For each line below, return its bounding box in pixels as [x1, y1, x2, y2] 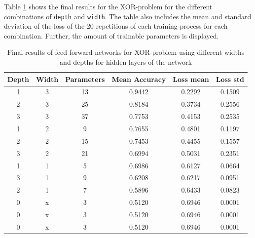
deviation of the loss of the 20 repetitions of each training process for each [4, 21, 228, 31]
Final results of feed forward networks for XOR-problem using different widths [7, 47, 245, 57]
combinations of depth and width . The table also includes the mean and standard [4, 11, 252, 21]
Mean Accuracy [111, 74, 166, 84]
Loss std [216, 74, 245, 84]
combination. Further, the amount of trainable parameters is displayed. [4, 30, 219, 40]
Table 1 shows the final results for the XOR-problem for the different [4, 1, 213, 11]
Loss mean [173, 74, 209, 84]
